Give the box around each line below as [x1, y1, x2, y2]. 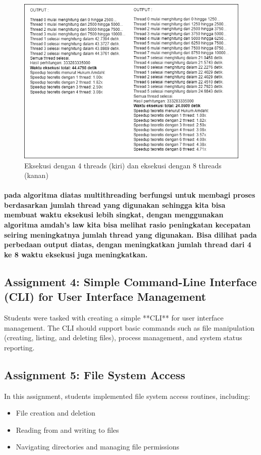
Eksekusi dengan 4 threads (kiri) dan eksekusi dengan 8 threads [24, 160, 222, 170]
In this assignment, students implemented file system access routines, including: [4, 390, 250, 401]
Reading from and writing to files [16, 424, 119, 435]
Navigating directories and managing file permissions [16, 441, 180, 452]
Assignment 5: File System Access [4, 367, 185, 382]
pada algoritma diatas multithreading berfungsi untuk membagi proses [4, 190, 255, 200]
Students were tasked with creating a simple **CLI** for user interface [4, 312, 224, 323]
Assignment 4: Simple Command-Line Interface [4, 274, 257, 289]
